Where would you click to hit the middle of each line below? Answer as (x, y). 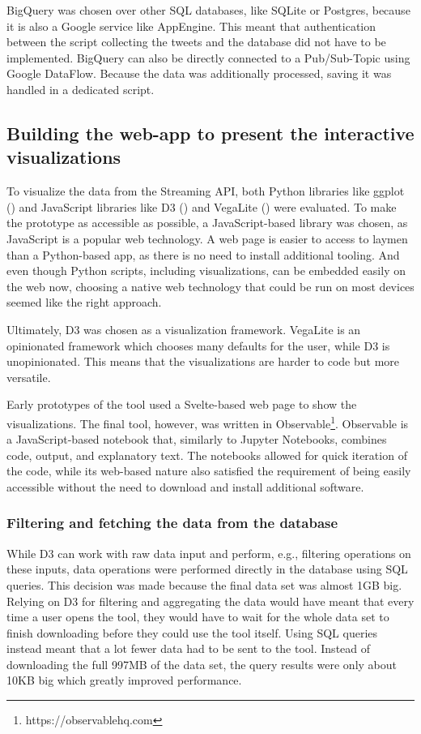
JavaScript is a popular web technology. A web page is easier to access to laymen (207, 238)
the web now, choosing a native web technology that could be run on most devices (210, 286)
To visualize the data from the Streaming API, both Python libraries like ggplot (206, 191)
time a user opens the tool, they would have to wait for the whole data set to (198, 617)
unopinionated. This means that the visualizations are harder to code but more (203, 361)
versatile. (29, 377)
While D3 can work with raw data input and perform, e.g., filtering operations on (209, 553)
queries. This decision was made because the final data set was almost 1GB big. (204, 584)
